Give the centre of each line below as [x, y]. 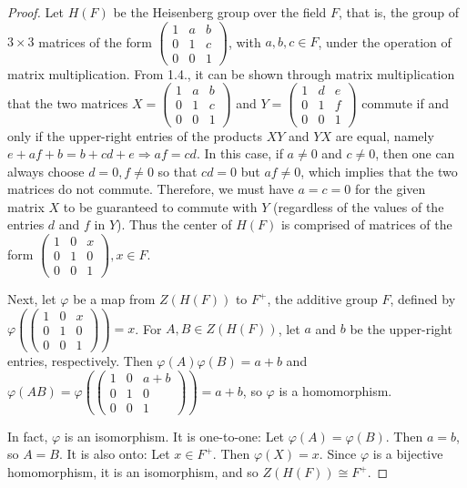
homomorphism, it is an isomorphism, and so [133, 472]
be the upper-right [401, 328]
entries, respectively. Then [80, 361]
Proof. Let [36, 12]
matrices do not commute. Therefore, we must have [151, 189]
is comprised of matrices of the [366, 224]
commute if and [406, 102]
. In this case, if [239, 153]
